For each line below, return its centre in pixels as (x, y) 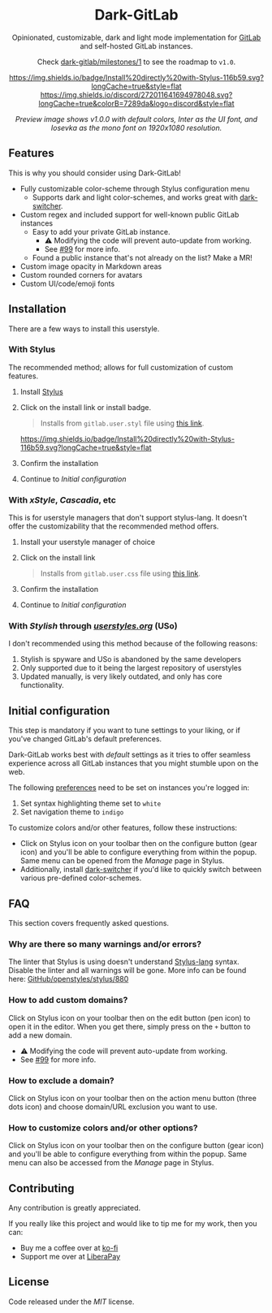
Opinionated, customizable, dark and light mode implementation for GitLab (136, 37)
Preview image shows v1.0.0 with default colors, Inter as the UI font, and (136, 119)
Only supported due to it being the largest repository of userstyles (131, 668)
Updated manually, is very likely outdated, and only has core (121, 676)
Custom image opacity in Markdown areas (91, 266)
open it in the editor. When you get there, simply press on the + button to (130, 1026)
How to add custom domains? (68, 1000)
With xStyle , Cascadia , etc (62, 499)
